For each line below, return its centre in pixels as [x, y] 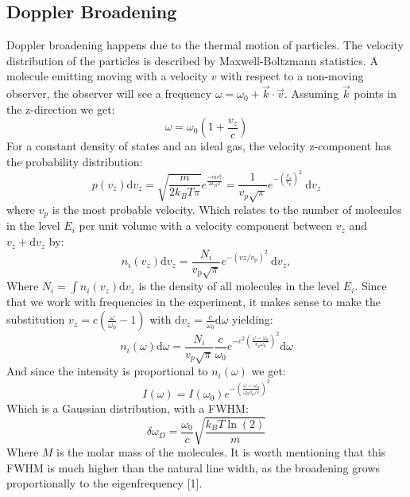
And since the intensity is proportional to [107, 371]
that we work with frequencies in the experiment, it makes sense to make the [193, 302]
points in [375, 93]
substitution [36, 319]
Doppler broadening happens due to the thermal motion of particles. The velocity [205, 45]
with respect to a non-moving [292, 76]
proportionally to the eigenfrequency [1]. [104, 483]
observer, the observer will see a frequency [109, 93]
